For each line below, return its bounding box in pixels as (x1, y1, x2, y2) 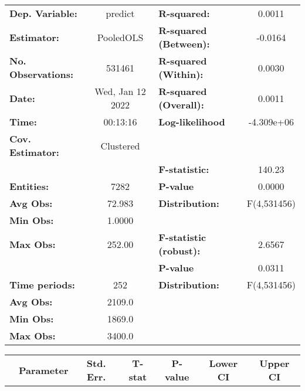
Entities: (9, 179, 49, 193)
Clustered (100, 138, 140, 152)
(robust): (158, 244, 201, 257)
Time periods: (9, 278, 75, 291)
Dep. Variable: (9, 6, 77, 20)
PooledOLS (97, 30, 144, 44)
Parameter (19, 363, 69, 377)
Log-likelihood (158, 115, 225, 128)
